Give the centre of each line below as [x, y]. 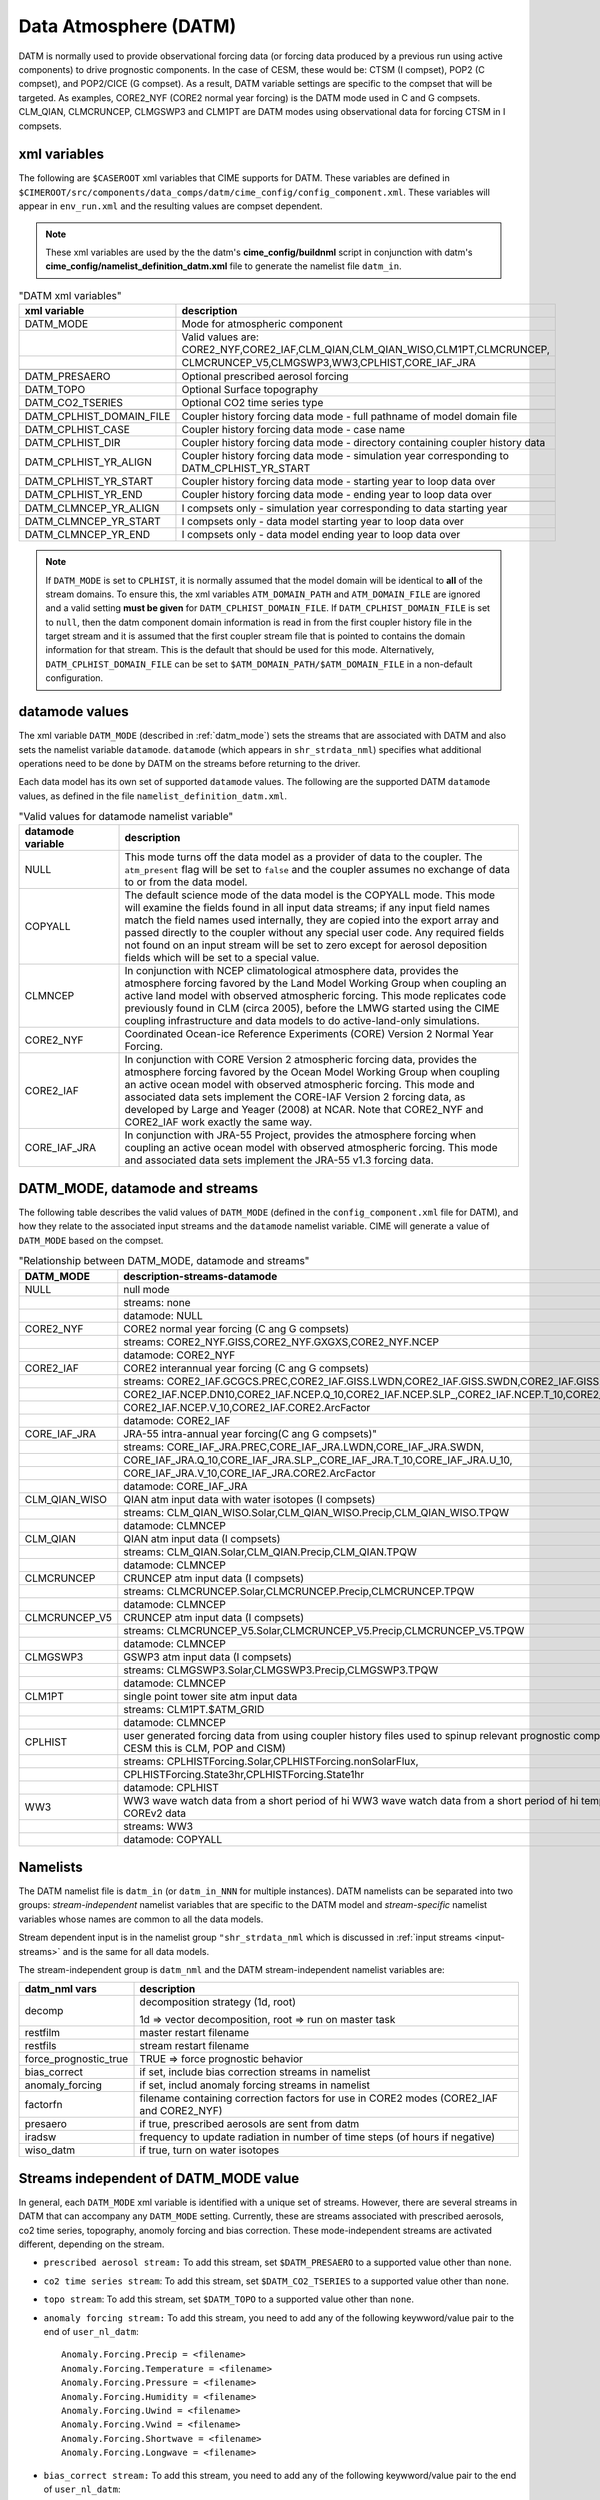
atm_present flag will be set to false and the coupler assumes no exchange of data [317, 870]
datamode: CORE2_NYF [179, 1355]
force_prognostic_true [76, 2059]
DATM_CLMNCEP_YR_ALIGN [92, 508]
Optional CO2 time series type [252, 403]
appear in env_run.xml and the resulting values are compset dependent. [170, 206]
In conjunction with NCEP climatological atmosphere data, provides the [291, 971]
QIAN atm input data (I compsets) [202, 1538]
